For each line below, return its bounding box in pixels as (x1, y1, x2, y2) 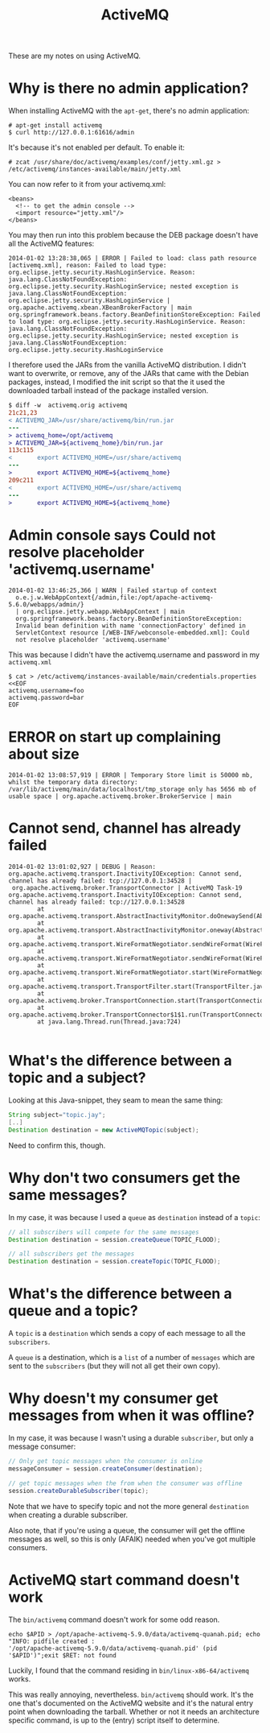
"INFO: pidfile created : (8, 1637, 95, 1645)
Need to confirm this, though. (8, 1140, 106, 1150)
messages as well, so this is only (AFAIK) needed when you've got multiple (8, 1534, 256, 1544)
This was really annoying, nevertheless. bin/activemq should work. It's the (8, 1690, 254, 1699)
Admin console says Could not (8, 526, 216, 544)
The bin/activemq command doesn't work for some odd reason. (8, 1615, 220, 1624)
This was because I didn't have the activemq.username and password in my (8, 650, 260, 660)
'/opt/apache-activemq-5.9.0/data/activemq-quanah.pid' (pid (8, 1644, 218, 1652)
